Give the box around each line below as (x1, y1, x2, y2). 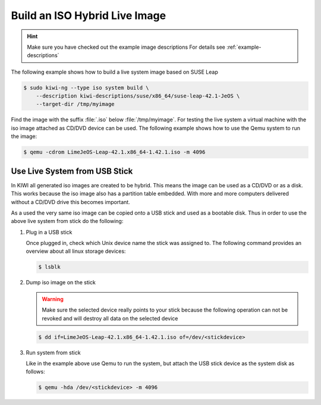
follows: (26, 368, 45, 375)
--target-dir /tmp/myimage (36, 101, 115, 108)
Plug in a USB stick (26, 228, 73, 236)
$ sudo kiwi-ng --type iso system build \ (23, 84, 149, 91)
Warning (42, 295, 64, 303)
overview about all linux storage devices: (26, 247, 126, 255)
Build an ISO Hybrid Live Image (11, 9, 166, 22)
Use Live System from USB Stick (11, 166, 133, 176)
